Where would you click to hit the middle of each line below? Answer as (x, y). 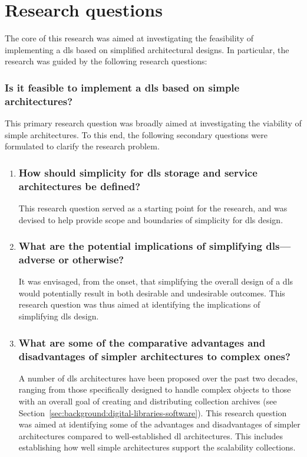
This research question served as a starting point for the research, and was (153, 208)
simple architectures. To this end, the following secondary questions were (136, 134)
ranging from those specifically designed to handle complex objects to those (155, 389)
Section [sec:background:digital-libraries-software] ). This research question (153, 412)
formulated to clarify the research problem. (82, 146)
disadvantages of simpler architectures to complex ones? (154, 356)
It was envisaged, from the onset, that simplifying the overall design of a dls (156, 281)
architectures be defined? (80, 186)
